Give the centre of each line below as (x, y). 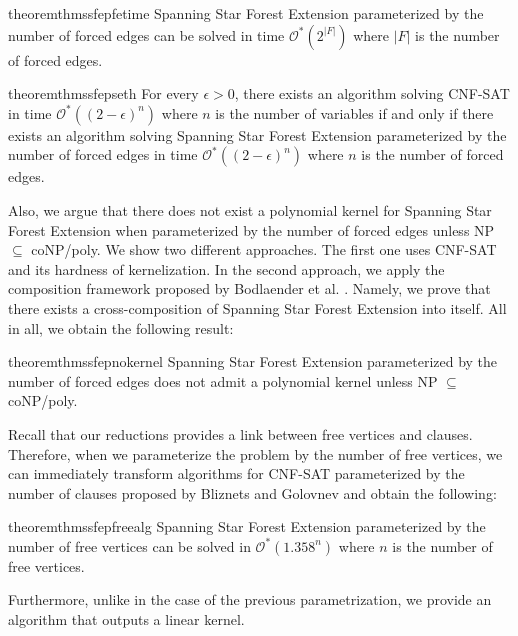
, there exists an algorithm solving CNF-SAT (372, 93)
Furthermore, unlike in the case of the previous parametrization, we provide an (250, 599)
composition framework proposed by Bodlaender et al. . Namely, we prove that (249, 288)
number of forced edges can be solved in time (146, 34)
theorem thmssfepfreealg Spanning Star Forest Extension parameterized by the (247, 526)
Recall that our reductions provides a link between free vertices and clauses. (240, 433)
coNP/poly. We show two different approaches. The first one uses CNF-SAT (264, 249)
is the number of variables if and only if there (354, 112)
